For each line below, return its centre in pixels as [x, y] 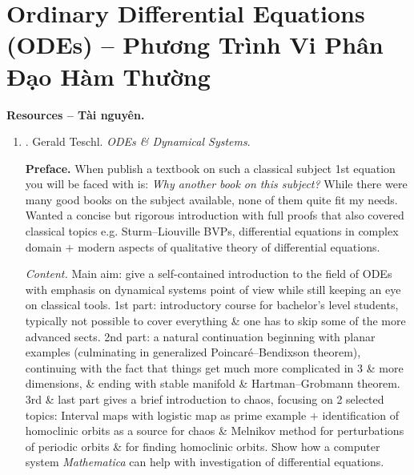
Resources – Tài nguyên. [76, 114]
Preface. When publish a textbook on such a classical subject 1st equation [210, 168]
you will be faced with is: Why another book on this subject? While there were [216, 184]
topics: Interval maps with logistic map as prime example [166, 415]
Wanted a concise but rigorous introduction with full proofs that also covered [215, 215]
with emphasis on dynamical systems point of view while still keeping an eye [213, 289]
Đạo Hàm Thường [109, 76]
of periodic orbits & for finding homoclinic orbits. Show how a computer [203, 446]
